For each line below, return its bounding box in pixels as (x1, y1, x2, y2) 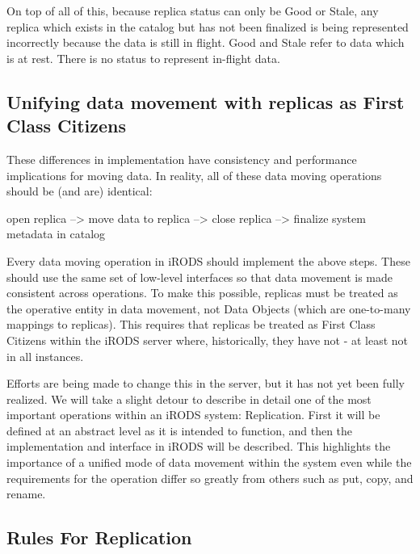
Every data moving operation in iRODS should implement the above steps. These (6, 252, 410, 269)
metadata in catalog (6, 225, 106, 242)
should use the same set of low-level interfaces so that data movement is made (6, 268, 393, 285)
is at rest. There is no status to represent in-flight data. (6, 49, 280, 66)
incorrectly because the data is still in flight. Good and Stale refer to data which (6, 34, 405, 51)
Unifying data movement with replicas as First (6, 89, 405, 114)
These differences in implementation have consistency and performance (6, 150, 357, 167)
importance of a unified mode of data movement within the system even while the (6, 454, 412, 471)
